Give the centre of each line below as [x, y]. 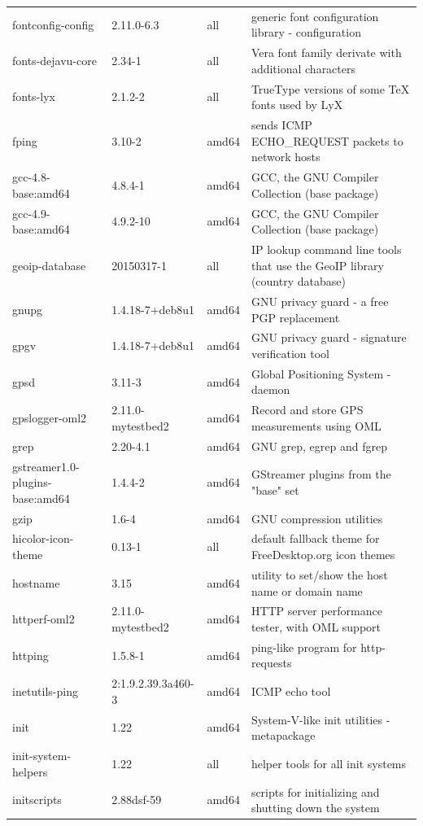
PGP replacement [295, 317]
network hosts [286, 157]
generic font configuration [315, 16]
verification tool [290, 354]
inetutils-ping [45, 691]
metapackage [283, 735]
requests [271, 663]
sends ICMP [281, 125]
